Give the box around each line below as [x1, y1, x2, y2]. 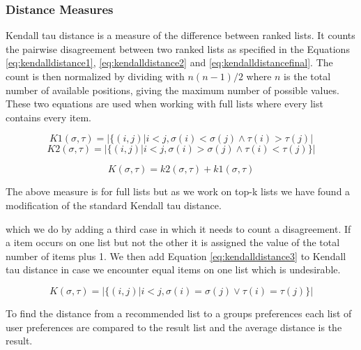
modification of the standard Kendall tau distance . [6, 197, 222, 212]
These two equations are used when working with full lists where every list [6, 96, 323, 111]
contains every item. [6, 109, 91, 124]
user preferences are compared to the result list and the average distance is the [6, 319, 342, 334]
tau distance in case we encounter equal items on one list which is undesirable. [6, 262, 341, 277]
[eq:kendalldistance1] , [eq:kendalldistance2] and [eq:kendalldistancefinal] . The [6, 55, 333, 70]
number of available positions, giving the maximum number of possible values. [6, 82, 339, 97]
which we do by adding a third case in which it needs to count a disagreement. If [6, 221, 351, 236]
